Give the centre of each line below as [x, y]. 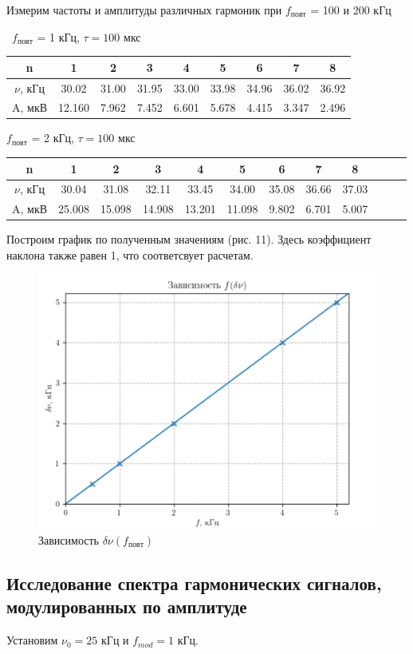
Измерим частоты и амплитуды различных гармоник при [144, 10]
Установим [32, 640]
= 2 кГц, [53, 138]
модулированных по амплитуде [127, 606]
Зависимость [69, 539]
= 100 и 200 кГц [351, 10]
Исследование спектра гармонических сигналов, [194, 583]
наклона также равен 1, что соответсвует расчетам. [130, 254]
